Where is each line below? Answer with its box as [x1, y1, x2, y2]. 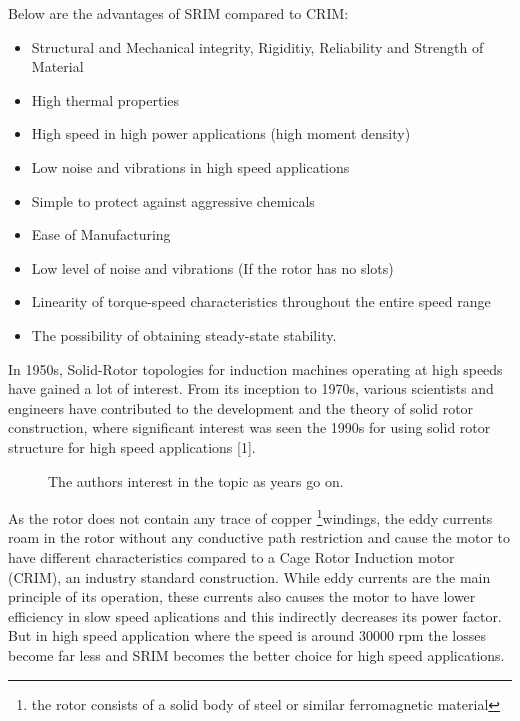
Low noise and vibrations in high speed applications [31, 156, 350, 177]
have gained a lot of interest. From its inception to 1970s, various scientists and [8, 378, 494, 399]
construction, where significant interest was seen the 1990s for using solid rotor [8, 417, 491, 438]
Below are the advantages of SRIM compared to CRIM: [8, 3, 349, 23]
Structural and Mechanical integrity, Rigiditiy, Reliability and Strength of [31, 36, 484, 57]
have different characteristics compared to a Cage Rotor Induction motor [8, 546, 455, 567]
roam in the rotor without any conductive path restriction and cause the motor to [8, 527, 511, 548]
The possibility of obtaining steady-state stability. [31, 324, 337, 345]
